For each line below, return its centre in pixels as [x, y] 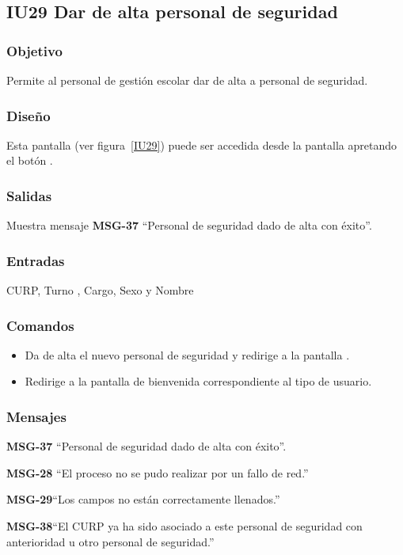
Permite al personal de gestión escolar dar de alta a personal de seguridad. [187, 80]
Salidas [29, 195]
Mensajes [36, 416]
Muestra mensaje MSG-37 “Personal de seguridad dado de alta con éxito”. [189, 225]
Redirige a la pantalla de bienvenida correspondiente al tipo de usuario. [198, 381]
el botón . [30, 160]
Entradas [36, 260]
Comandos [40, 325]
